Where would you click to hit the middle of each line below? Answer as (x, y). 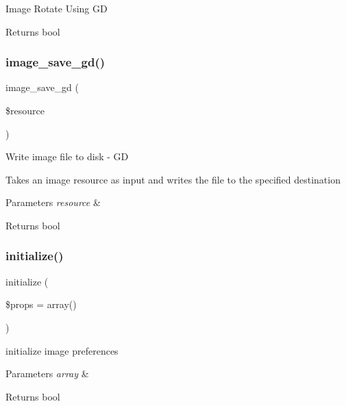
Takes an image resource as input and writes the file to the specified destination (173, 179)
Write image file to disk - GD (67, 156)
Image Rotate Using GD (57, 8)
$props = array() (41, 304)
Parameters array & (47, 373)
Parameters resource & (53, 202)
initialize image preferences (62, 350)
